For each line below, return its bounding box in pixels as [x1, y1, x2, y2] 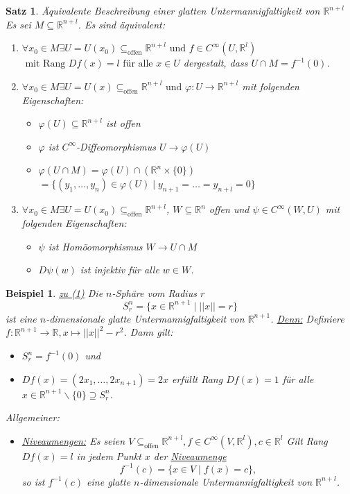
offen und [209, 202, 250, 216]
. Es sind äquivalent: [78, 17, 166, 31]
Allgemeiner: [6, 410, 60, 425]
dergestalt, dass [183, 56, 248, 70]
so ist [21, 474, 45, 488]
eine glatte [87, 474, 131, 488]
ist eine [6, 311, 37, 325]
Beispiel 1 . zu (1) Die [6, 285, 103, 300]
